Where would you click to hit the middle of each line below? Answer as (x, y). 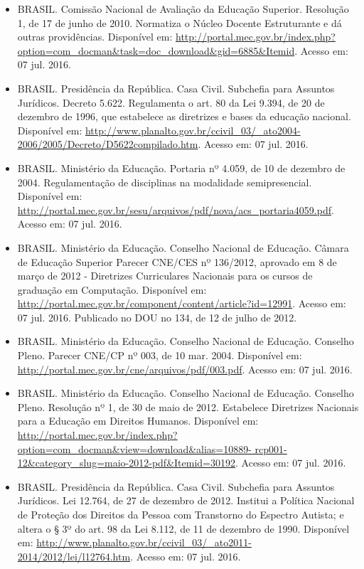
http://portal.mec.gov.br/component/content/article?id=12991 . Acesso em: (182, 303)
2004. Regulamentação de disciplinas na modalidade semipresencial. (165, 182)
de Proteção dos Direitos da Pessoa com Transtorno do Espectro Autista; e (181, 514)
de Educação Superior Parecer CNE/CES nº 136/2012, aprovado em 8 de (177, 261)
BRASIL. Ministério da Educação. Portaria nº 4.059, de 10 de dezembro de (181, 167)
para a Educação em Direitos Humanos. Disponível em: (138, 421)
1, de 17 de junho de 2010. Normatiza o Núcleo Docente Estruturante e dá (180, 22)
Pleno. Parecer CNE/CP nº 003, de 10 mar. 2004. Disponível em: (160, 355)
